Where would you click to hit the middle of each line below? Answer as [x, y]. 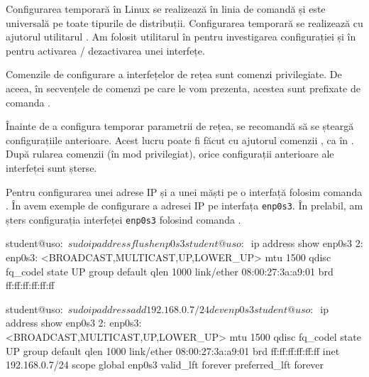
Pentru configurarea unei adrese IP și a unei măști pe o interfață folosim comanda [184, 191]
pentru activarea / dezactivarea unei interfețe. [105, 50]
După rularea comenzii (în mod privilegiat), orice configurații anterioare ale [170, 154]
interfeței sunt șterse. [51, 167]
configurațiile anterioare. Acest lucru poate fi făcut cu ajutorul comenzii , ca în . [180, 140]
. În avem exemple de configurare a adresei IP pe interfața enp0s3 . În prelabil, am [184, 206]
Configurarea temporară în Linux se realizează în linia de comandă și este [166, 9]
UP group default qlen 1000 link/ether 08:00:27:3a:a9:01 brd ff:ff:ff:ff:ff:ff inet [173, 350]
